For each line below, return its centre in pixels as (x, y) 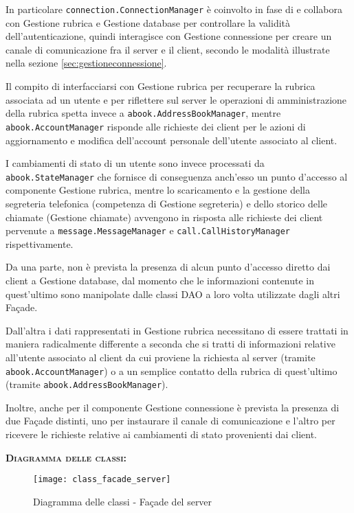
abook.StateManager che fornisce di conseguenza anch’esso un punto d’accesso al (177, 176)
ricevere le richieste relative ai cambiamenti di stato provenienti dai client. (161, 434)
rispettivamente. (40, 243)
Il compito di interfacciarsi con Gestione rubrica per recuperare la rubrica (161, 86)
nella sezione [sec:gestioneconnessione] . (86, 63)
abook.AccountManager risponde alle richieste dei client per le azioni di (156, 126)
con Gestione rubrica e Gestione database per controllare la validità (148, 22)
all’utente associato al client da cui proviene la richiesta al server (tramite (161, 357)
